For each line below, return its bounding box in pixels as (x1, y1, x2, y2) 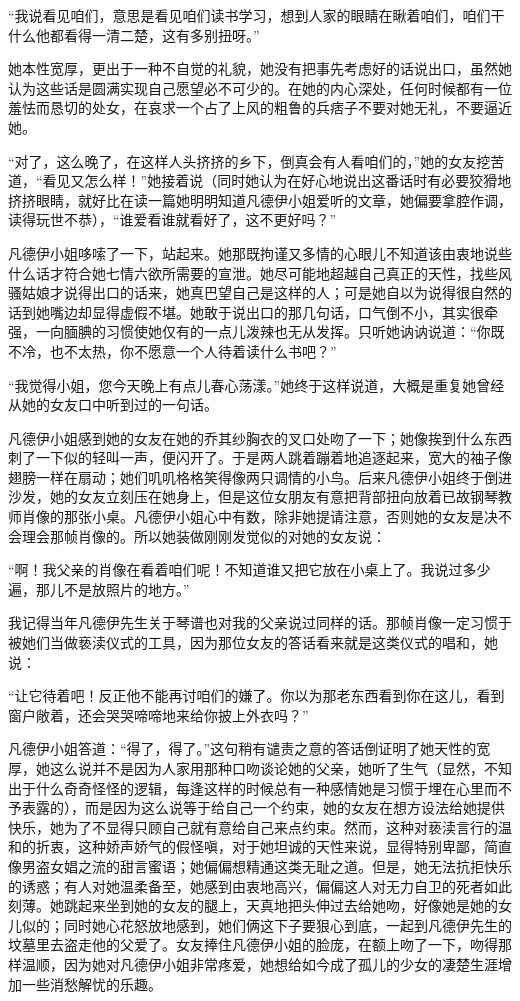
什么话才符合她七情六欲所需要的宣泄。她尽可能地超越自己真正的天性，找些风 (8, 262, 512, 283)
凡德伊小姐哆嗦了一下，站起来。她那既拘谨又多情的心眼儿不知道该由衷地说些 (8, 242, 512, 263)
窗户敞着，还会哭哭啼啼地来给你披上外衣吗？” (8, 704, 309, 725)
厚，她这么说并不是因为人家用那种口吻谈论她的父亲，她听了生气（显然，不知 (8, 758, 512, 778)
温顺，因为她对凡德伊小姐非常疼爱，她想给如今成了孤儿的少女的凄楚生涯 (21, 953, 498, 974)
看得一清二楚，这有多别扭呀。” (63, 24, 260, 45)
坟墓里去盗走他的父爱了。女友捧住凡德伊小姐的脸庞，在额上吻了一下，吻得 (8, 934, 498, 955)
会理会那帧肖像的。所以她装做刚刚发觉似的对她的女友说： (8, 525, 386, 546)
